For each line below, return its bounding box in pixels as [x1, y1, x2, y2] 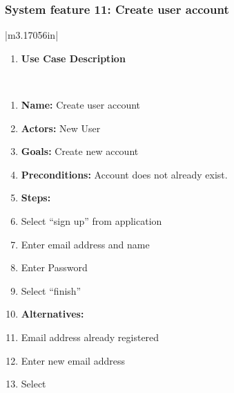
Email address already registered [21, 329, 159, 344]
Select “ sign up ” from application [21, 213, 162, 228]
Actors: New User [21, 120, 101, 135]
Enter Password [21, 260, 88, 275]
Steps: [21, 190, 51, 205]
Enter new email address [21, 353, 125, 367]
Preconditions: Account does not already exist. [21, 167, 228, 181]
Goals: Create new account [21, 144, 139, 158]
